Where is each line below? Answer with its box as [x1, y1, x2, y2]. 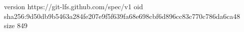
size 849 [4, 20, 28, 31]
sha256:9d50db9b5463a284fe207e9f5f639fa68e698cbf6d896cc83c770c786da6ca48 [4, 11, 241, 21]
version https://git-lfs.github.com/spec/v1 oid [4, 1, 143, 11]
